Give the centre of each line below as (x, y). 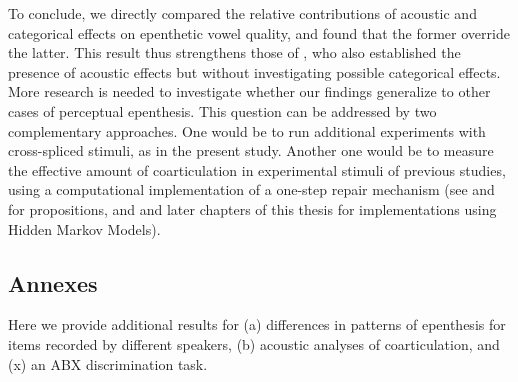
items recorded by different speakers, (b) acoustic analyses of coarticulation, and (254, 343)
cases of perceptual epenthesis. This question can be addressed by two (222, 110)
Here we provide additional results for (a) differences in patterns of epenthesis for (257, 324)
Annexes (53, 282)
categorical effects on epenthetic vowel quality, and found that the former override (259, 32)
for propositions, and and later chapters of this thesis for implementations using (252, 208)
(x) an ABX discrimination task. (108, 363)
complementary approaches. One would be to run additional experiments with (247, 130)
